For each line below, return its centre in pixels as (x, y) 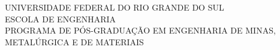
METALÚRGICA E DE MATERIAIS (74, 41)
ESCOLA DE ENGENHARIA (61, 19)
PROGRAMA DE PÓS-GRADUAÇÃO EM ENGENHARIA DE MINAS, (140, 30)
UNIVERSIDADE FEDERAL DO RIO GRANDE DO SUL (115, 7)
